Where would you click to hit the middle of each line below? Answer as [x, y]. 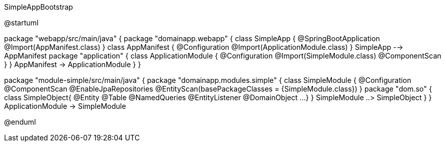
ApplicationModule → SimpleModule [65, 106]
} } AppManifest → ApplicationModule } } [73, 64]
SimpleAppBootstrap [39, 7]
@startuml [21, 23]
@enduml [20, 122]
